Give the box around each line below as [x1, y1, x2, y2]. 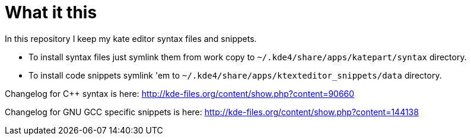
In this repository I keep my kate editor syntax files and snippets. [5, 33, 257, 44]
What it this [5, 2, 97, 22]
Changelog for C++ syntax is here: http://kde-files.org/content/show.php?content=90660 [5, 88, 355, 99]
